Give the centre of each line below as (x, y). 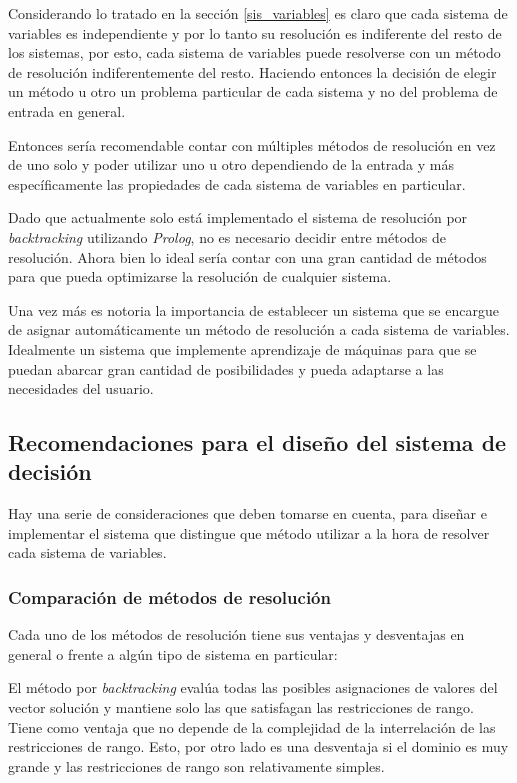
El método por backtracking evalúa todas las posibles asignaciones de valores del (253, 687)
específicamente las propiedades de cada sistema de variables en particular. (237, 183)
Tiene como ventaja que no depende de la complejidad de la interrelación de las (252, 726)
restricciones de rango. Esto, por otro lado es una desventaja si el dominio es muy (258, 746)
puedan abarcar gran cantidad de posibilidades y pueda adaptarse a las (226, 368)
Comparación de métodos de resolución (169, 596)
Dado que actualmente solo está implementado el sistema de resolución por (238, 217)
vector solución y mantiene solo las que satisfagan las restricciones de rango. (241, 707)
